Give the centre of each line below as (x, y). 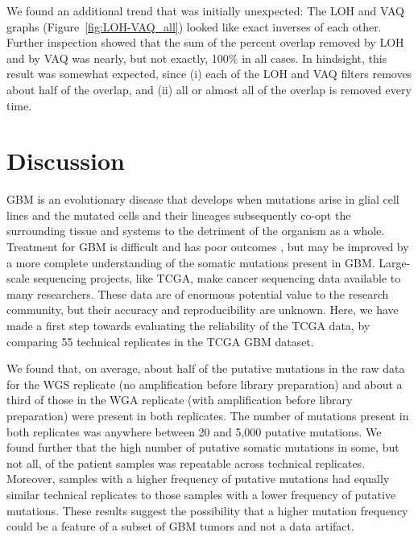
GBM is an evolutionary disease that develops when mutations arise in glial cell (203, 199)
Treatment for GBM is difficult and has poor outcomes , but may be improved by (208, 247)
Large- (395, 262)
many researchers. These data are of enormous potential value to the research (198, 293)
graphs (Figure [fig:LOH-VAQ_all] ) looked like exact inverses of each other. (194, 26)
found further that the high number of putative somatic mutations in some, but (203, 447)
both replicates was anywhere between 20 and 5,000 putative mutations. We (194, 431)
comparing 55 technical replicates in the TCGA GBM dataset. (160, 341)
